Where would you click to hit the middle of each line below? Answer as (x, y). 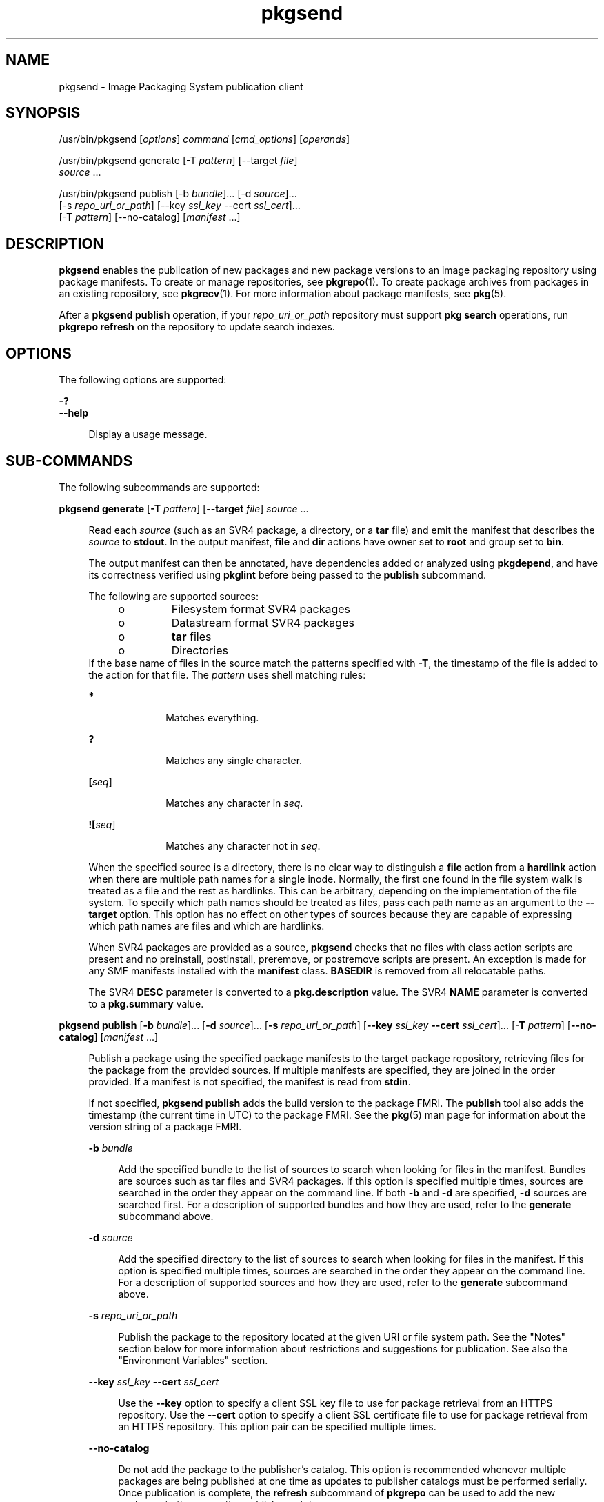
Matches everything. (212, 717)
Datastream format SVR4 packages (263, 622)
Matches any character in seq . (234, 803)
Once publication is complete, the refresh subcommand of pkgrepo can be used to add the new (337, 1492)
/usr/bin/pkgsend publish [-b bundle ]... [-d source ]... (178, 194)
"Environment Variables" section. (193, 1360)
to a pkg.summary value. (146, 1003)
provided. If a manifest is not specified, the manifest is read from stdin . (250, 1081)
